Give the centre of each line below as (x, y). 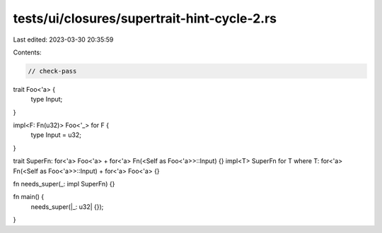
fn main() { (29, 197)
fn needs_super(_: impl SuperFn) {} (64, 184)
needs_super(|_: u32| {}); (67, 207)
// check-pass (52, 71)
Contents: (27, 52)
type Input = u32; (56, 135)
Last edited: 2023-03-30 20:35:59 (63, 40)
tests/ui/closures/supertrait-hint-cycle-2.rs (145, 18)
